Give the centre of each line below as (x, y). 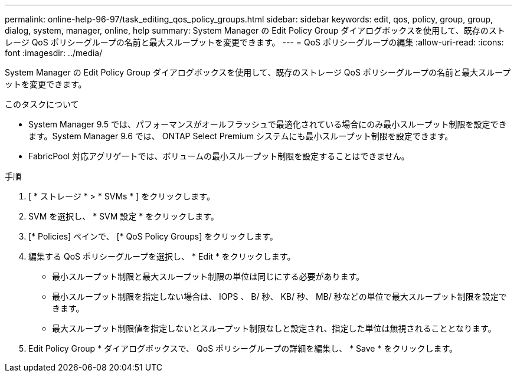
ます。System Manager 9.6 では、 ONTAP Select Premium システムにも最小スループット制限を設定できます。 (241, 136)
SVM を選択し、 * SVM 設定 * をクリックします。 (124, 216)
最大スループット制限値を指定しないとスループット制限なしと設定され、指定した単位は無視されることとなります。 (274, 328)
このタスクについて (42, 104)
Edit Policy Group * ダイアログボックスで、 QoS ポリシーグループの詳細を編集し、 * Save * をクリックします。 (243, 348)
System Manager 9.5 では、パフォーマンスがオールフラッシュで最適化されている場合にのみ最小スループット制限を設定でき (268, 124)
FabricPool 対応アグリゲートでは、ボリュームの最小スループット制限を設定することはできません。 (219, 156)
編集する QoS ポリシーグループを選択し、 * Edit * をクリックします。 (162, 256)
